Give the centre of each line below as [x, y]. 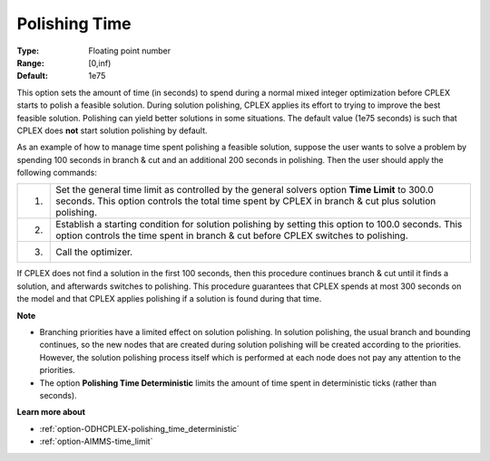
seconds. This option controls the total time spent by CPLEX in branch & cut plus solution [246, 201]
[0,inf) [100, 62]
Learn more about [51, 412]
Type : [28, 51]
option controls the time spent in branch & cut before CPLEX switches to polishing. [232, 235]
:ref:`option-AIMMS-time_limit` [96, 442]
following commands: [57, 173]
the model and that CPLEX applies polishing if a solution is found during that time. [169, 299]
